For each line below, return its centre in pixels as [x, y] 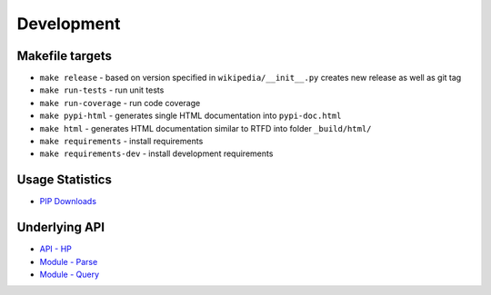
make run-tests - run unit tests [102, 90]
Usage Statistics [65, 180]
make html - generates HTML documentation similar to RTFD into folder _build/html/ [205, 128]
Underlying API [60, 227]
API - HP [56, 249]
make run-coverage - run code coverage [120, 103]
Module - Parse [69, 261]
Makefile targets [65, 56]
